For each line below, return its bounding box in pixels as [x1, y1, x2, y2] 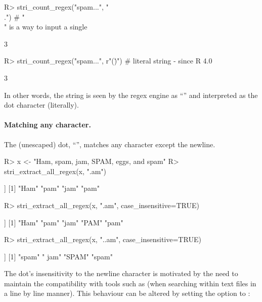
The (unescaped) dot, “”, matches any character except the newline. [4, 139, 215, 149]
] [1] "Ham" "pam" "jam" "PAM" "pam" [4, 217, 123, 227]
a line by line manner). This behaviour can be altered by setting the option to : [4, 288, 250, 298]
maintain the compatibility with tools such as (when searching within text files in [4, 278, 256, 288]
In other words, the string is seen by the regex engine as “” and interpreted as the [4, 89, 258, 100]
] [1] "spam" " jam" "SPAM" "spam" [4, 251, 113, 261]
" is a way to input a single [4, 21, 88, 32]
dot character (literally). [4, 99, 79, 110]
